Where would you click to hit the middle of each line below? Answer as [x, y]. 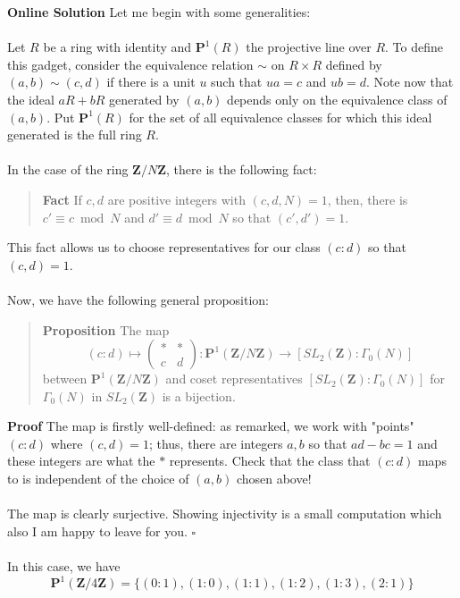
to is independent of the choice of [98, 479]
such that [237, 82]
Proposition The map [106, 329]
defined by [354, 64]
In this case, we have [64, 566]
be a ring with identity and [117, 47]
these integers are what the [81, 461]
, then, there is [368, 199]
